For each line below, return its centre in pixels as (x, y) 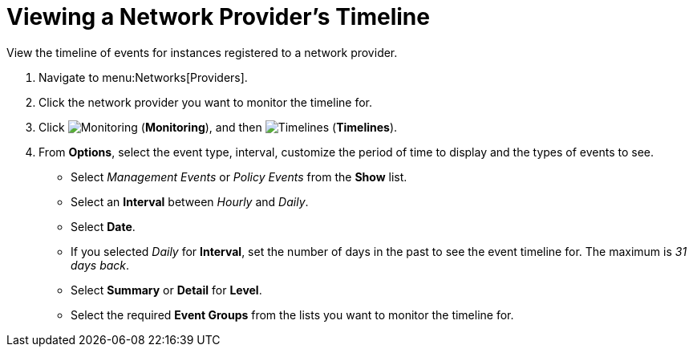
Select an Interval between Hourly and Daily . (190, 201)
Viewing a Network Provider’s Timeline (218, 17)
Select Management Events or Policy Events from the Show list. (239, 176)
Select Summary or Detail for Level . (166, 290)
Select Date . (103, 226)
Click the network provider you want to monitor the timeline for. (206, 102)
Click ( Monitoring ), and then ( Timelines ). (218, 127)
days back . (100, 265)
